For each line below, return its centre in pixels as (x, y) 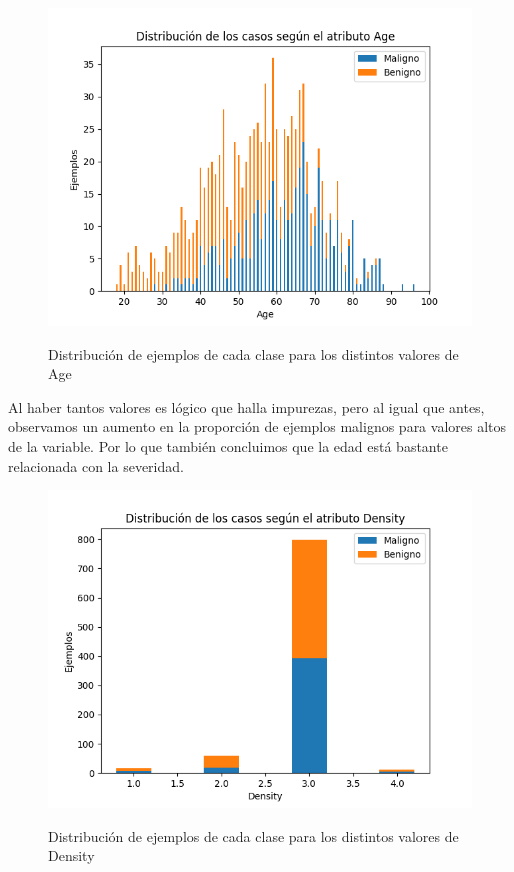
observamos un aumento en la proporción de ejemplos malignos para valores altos (257, 426)
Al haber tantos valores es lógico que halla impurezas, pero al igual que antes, (246, 406)
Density (71, 855)
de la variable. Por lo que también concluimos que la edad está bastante (228, 445)
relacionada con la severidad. (96, 465)
